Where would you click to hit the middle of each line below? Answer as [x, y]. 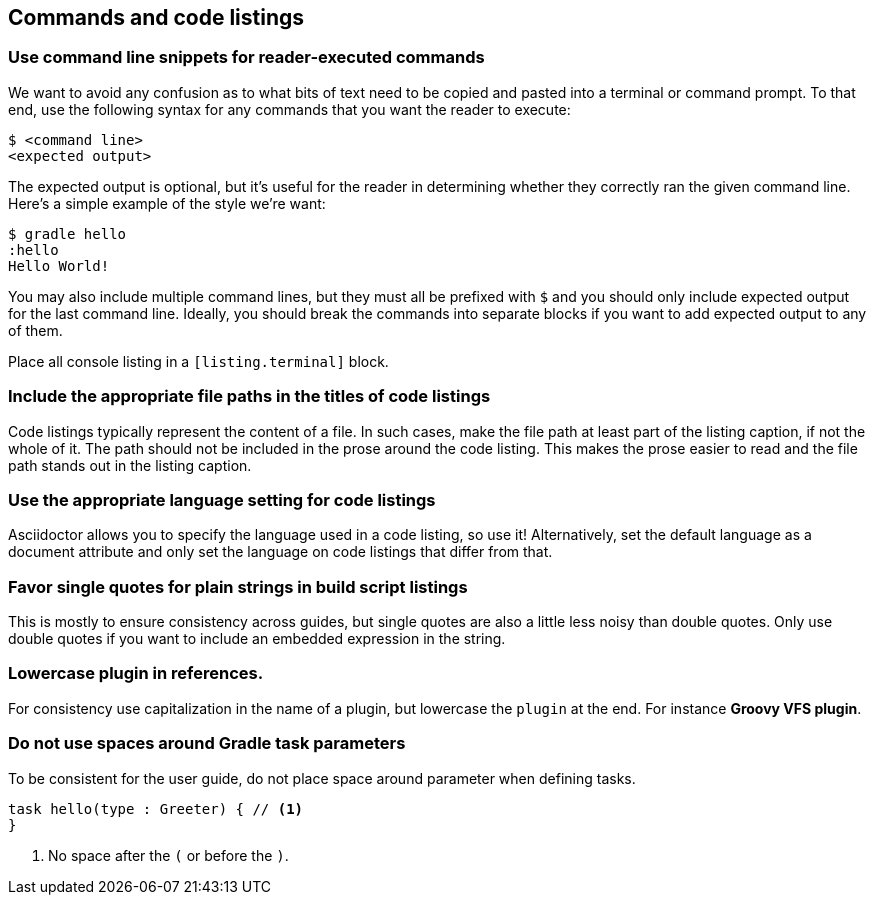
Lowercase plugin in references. [136, 673]
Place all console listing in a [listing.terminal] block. [198, 361]
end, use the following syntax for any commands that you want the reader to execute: [289, 109]
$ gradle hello [67, 233]
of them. [35, 330]
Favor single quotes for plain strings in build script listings [238, 586]
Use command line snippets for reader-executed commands [246, 57]
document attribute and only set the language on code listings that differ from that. [280, 552]
